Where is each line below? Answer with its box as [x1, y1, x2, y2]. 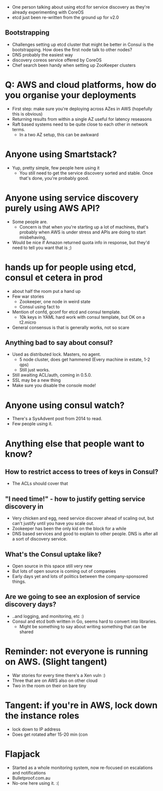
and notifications [12, 770, 46, 775]
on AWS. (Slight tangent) [5, 656, 108, 667]
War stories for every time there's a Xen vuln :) [12, 672, 106, 678]
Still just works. [19, 367, 50, 373]
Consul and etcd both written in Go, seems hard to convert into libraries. [12, 618, 157, 624]
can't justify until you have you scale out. [12, 521, 94, 526]
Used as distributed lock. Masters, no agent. [12, 351, 101, 357]
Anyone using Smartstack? [5, 149, 117, 160]
